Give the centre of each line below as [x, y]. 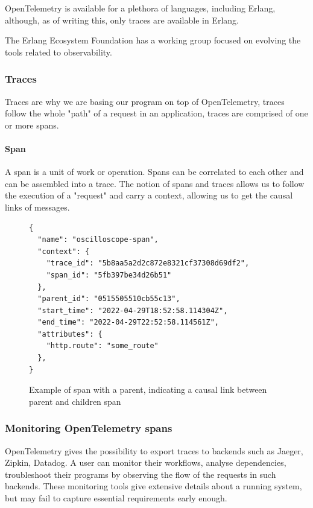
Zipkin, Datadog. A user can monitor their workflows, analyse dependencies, [146, 462]
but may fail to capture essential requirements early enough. [116, 498]
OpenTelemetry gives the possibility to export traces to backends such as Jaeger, [154, 450]
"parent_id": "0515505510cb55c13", [109, 299]
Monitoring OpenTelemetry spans [89, 428]
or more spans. [32, 125]
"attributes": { [70, 334]
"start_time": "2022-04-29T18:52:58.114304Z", [133, 310]
